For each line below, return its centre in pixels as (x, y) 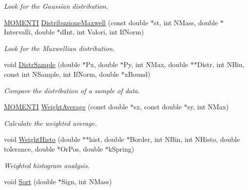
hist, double (107, 139)
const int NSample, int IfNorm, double (61, 74)
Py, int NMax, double (156, 64)
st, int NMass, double (186, 22)
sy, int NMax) (208, 107)
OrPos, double (81, 148)
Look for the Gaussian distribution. (56, 6)
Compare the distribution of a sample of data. (72, 90)
